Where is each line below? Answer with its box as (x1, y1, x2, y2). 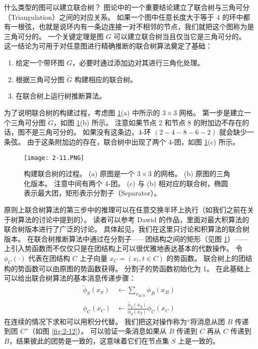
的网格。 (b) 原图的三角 (154, 168, 231, 179)
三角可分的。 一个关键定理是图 (4, 31, 104, 41)
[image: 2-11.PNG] (24, 154, 84, 161)
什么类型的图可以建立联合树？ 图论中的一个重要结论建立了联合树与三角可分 (4, 2, 250, 12)
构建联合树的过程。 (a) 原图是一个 (24, 168, 135, 179)
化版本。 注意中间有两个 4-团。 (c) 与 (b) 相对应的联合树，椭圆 (24, 178, 228, 188)
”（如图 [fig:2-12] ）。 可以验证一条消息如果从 (25, 326, 167, 336)
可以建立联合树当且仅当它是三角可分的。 (114, 31, 246, 41)
